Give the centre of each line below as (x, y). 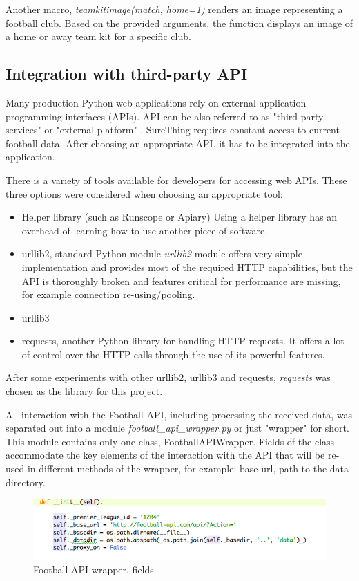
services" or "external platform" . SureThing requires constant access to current (173, 130)
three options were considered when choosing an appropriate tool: (144, 193)
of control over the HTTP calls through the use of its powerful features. (173, 354)
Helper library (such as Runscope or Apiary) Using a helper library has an (179, 217)
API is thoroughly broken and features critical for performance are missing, (181, 280)
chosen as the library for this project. (84, 391)
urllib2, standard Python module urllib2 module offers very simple (162, 253)
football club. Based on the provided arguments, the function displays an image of (179, 22)
